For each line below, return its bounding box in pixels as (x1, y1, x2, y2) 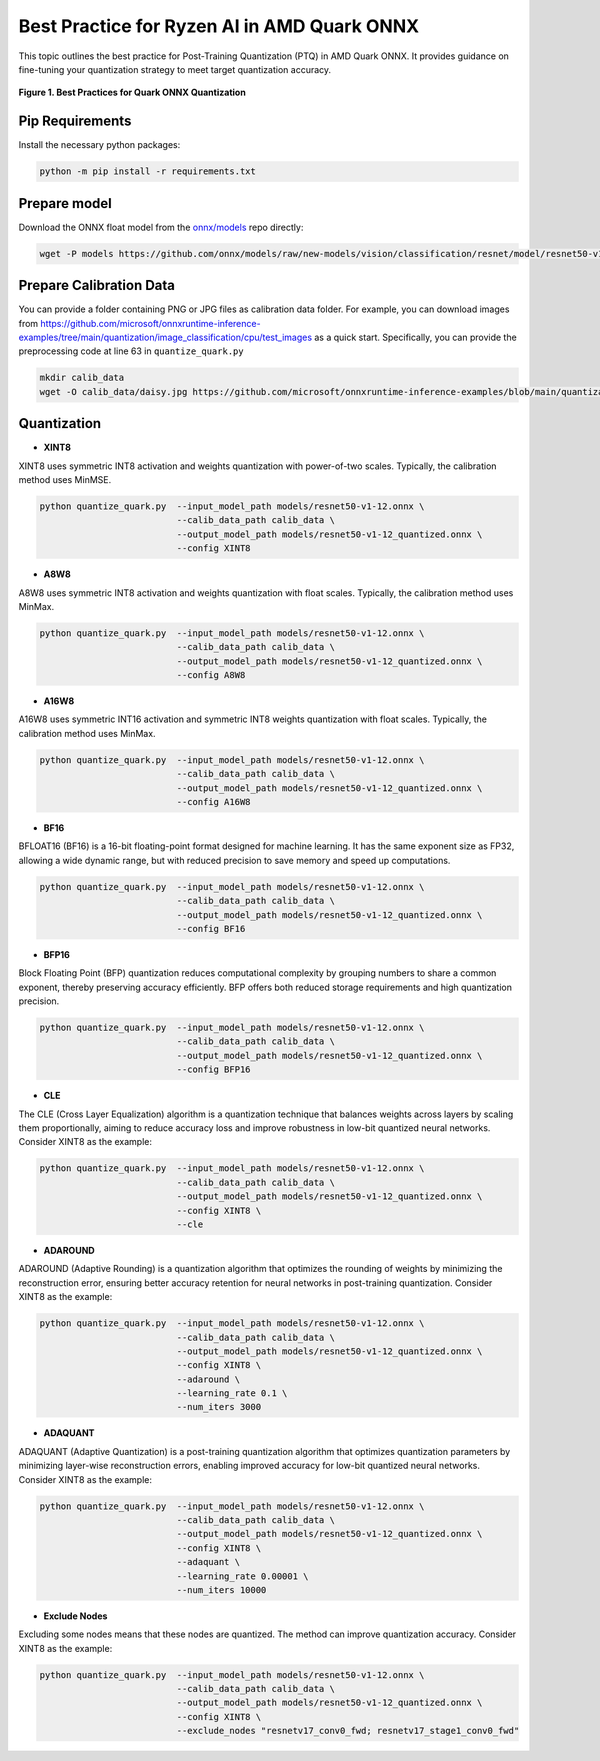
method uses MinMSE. (18, 474, 112, 486)
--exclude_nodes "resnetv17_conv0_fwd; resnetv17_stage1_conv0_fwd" (176, 1725, 520, 1737)
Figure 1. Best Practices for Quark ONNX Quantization (18, 86, 247, 99)
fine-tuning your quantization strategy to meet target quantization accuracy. (18, 63, 332, 75)
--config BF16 (176, 923, 246, 934)
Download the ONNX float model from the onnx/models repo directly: (18, 221, 304, 233)
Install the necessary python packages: (18, 139, 181, 151)
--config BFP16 (176, 1064, 251, 1075)
